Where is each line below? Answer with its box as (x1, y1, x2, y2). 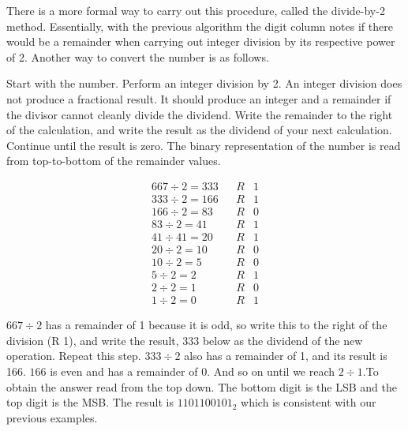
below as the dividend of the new (202, 332, 363, 348)
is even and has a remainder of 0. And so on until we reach (50, 363, 335, 380)
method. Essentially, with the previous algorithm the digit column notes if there (6, 17, 393, 34)
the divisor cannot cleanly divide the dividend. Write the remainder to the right (6, 106, 393, 122)
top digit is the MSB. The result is (6, 394, 174, 410)
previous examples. (6, 409, 98, 425)
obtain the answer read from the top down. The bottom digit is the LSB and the (6, 378, 397, 395)
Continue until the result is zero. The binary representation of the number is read (6, 137, 401, 153)
